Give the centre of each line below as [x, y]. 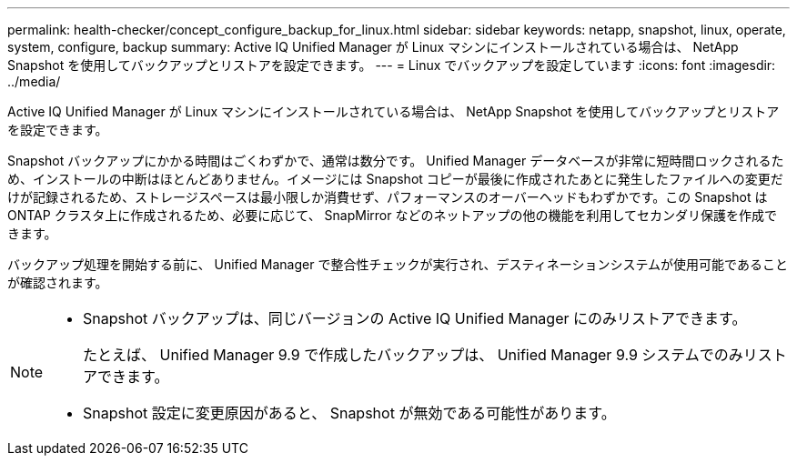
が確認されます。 [58, 282]
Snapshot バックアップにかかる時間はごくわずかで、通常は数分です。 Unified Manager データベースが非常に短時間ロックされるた [396, 161]
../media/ [34, 81]
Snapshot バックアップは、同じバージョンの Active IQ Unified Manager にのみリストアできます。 [415, 318]
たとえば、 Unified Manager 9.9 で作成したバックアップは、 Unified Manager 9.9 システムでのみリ [420, 355]
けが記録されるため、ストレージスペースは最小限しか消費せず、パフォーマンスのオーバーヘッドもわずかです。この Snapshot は [388, 197]
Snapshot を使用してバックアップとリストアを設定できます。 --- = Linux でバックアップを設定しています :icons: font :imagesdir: [392, 65]
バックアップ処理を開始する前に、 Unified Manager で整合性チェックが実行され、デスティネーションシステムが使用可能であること [398, 264]
